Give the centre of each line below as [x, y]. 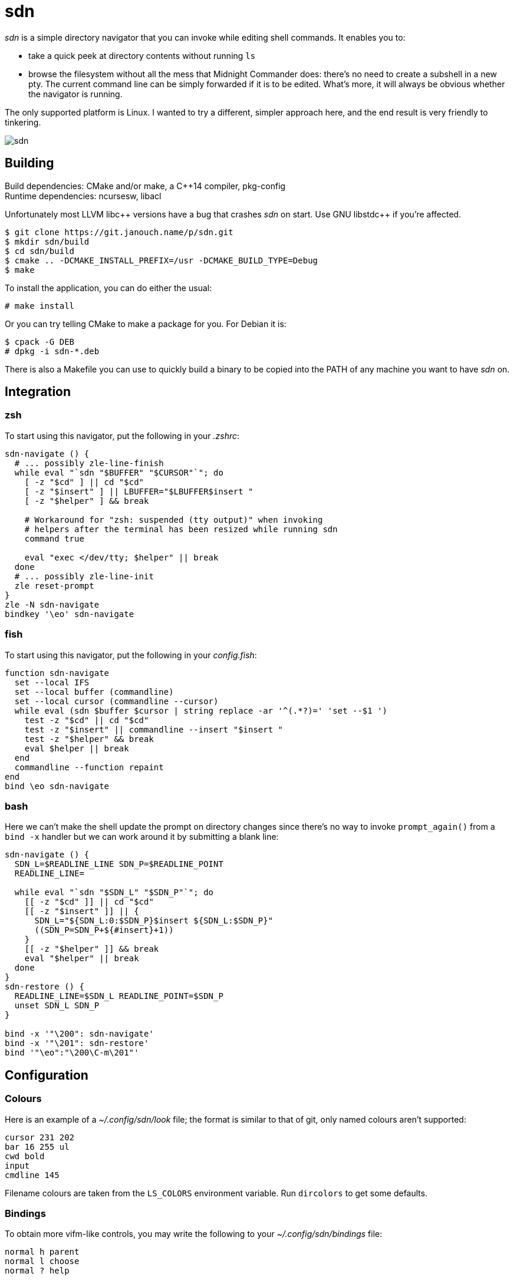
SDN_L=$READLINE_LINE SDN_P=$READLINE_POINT [119, 864]
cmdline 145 [32, 1175]
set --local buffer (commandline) [94, 692]
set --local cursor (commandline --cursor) [116, 701]
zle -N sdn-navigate [52, 604]
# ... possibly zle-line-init [84, 576]
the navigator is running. [75, 94]
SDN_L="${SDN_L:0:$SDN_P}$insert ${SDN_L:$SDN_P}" [154, 921]
